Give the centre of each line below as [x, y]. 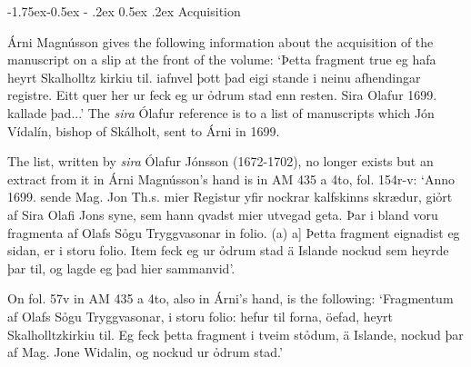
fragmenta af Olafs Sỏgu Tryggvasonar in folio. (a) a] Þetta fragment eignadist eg [234, 232]
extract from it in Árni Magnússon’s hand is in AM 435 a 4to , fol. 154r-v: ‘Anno [231, 179]
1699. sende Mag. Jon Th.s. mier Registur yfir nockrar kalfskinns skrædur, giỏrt [230, 197]
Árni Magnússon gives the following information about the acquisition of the [220, 41]
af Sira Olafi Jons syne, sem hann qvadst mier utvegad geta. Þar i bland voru [223, 214]
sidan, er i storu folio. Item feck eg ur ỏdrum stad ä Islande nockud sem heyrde [228, 250]
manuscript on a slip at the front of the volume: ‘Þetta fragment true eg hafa [222, 60]
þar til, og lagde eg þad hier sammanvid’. [121, 268]
